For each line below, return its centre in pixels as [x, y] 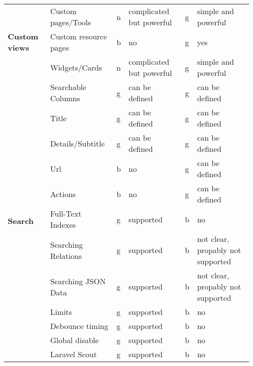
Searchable [68, 87]
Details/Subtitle [78, 143]
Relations [66, 256]
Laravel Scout [73, 354]
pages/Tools [71, 22]
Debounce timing [79, 326]
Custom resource [79, 36]
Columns [65, 98]
